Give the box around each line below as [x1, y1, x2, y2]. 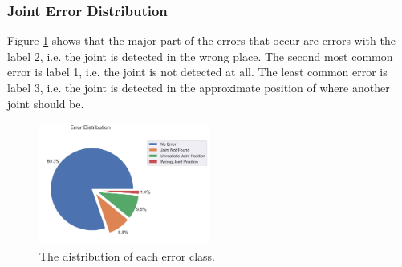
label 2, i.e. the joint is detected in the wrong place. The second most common [7, 47, 393, 64]
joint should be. [7, 95, 84, 111]
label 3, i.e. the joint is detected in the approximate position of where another [7, 79, 390, 95]
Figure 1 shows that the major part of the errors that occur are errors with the [7, 32, 396, 49]
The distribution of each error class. [39, 247, 215, 264]
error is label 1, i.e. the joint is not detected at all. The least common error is [7, 63, 388, 80]
